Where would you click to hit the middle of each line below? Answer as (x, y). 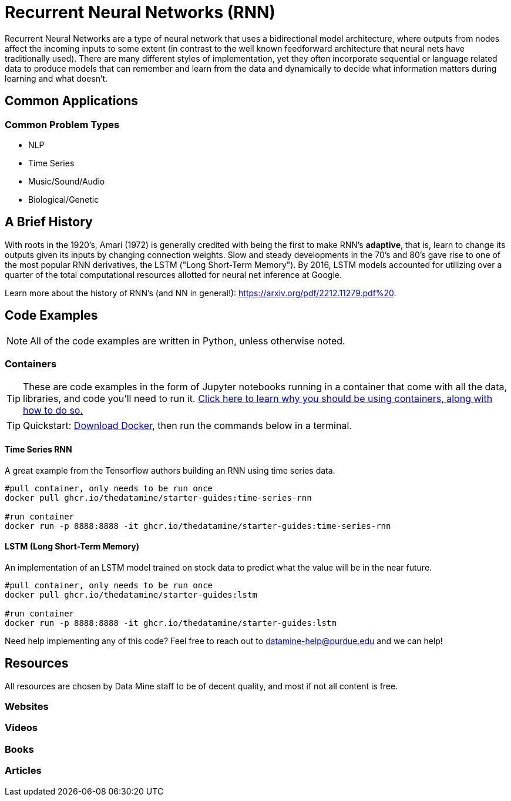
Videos (21, 728)
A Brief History (49, 222)
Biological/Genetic (64, 199)
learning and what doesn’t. (56, 78)
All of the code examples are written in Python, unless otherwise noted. (188, 341)
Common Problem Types (62, 124)
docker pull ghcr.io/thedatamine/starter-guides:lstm (131, 594)
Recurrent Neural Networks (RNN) (140, 12)
